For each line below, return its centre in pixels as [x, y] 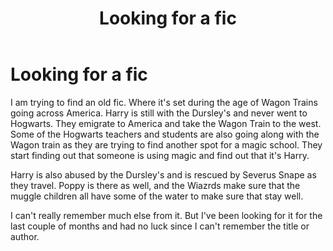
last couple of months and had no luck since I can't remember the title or [160, 226]
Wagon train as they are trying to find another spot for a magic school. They [166, 144]
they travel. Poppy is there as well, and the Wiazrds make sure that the [155, 185]
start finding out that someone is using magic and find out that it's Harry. [160, 155]
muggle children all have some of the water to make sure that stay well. [157, 196]
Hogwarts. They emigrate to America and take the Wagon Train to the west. [166, 123]
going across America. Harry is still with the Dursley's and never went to [159, 113]
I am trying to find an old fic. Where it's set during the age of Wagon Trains [164, 102]
